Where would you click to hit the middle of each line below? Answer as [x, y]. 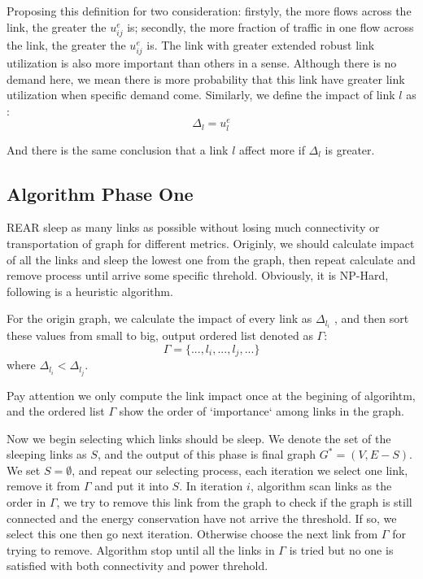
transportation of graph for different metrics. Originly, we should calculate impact [211, 243]
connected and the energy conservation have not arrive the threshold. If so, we [202, 518]
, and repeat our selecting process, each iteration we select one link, [240, 470]
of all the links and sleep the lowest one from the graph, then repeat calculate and [211, 259]
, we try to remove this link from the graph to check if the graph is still [234, 502]
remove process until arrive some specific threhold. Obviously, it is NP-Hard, [198, 275]
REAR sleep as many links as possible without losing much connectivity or [193, 227]
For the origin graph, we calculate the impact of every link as [159, 318]
